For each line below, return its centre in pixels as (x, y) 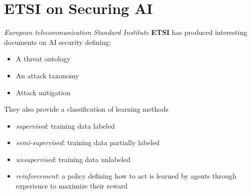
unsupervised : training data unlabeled (73, 159)
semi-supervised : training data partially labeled (88, 142)
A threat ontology (43, 59)
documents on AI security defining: (58, 42)
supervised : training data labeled (65, 125)
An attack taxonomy (47, 75)
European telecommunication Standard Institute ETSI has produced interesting (126, 32)
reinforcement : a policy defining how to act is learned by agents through (126, 176)
